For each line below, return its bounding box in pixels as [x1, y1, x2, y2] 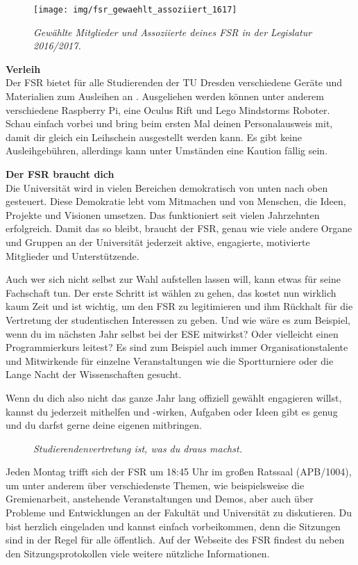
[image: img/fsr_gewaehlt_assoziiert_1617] [33, 5, 237, 15]
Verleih [6, 61, 41, 76]
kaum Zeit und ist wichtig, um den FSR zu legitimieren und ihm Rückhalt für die [6, 299, 353, 313]
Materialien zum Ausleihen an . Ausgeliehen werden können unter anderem [6, 89, 324, 104]
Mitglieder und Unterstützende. [6, 248, 139, 263]
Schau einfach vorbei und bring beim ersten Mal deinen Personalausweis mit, [6, 116, 333, 131]
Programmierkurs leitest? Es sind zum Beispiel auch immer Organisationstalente [6, 340, 348, 354]
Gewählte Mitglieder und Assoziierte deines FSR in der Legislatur [33, 24, 312, 39]
